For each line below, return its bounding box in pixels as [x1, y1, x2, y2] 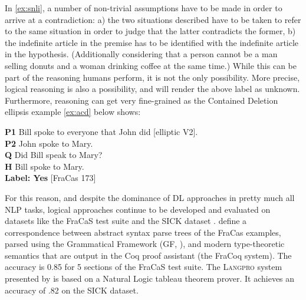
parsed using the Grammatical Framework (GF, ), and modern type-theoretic [5, 238, 285, 250]
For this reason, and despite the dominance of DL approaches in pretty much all [5, 191, 295, 203]
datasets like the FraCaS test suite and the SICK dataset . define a [5, 215, 247, 227]
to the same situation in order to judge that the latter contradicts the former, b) [5, 25, 296, 37]
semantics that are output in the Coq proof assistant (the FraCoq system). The [5, 249, 292, 261]
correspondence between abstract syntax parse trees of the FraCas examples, [5, 226, 281, 238]
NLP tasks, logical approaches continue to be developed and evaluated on [5, 203, 271, 215]
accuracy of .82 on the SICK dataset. [5, 283, 139, 296]
